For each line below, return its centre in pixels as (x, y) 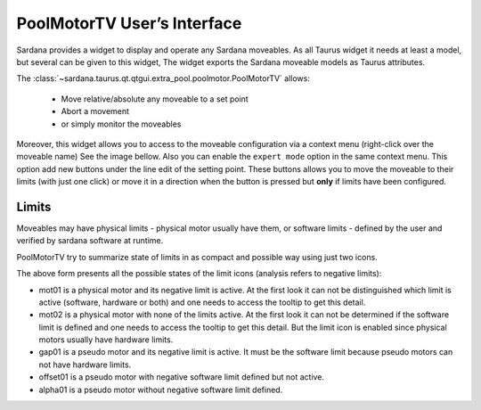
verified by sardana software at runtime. (90, 241)
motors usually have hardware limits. (106, 340)
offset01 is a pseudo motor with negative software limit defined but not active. (182, 377)
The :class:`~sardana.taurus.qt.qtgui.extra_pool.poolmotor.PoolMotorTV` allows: (163, 78)
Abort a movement (95, 111)
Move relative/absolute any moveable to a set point (155, 99)
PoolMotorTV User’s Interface (129, 23)
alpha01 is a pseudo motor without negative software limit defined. (161, 389)
